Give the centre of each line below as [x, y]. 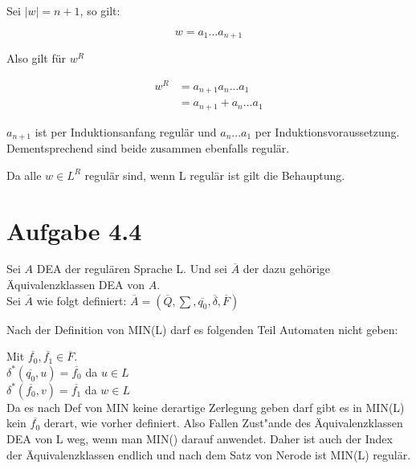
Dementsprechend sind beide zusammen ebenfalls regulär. [148, 148]
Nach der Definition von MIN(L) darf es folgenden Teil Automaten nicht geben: [202, 329]
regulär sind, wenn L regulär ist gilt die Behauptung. [215, 175]
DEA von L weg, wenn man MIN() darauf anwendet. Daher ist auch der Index [200, 439]
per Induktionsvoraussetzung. [327, 131]
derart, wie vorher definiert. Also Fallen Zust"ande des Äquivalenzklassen [223, 423]
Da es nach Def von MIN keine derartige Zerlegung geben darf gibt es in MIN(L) [206, 407]
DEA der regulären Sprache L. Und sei [132, 269]
